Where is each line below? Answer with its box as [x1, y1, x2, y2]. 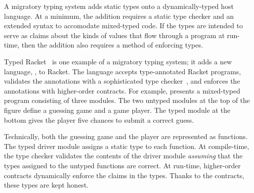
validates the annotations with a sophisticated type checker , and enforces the [4, 76, 240, 86]
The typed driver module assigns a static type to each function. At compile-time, [4, 141, 250, 151]
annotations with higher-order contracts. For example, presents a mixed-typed [4, 85, 240, 96]
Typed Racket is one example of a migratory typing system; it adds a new [4, 56, 232, 66]
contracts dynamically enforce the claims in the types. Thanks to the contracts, [4, 170, 245, 180]
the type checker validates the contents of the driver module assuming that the [4, 150, 243, 161]
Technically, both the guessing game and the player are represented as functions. [4, 131, 248, 142]
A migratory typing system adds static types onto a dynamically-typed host [4, 1, 234, 11]
